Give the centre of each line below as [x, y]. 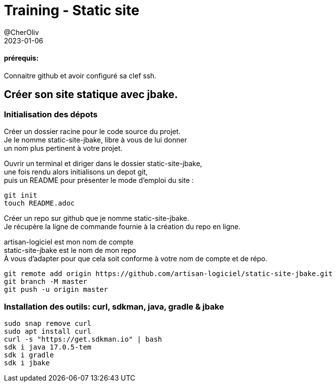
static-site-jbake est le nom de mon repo [70, 250]
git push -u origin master [56, 290]
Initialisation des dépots [51, 114]
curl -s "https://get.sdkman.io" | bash [83, 339]
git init [21, 195]
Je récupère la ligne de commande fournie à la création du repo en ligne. [122, 227]
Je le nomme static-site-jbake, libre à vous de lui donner [95, 140]
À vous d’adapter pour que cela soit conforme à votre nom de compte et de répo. [136, 259]
